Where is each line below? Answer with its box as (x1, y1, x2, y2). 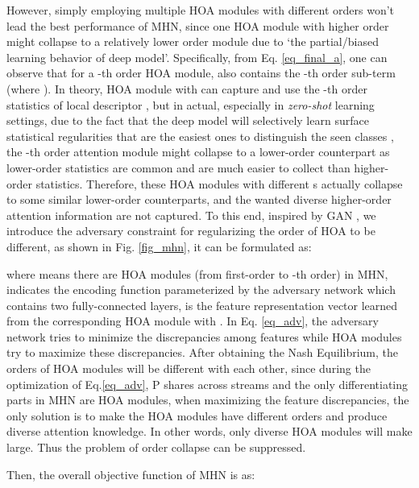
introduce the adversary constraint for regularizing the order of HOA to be (6, 222, 375, 239)
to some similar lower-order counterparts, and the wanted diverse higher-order (6, 191, 392, 208)
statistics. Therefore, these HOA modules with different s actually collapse (35, 175, 403, 192)
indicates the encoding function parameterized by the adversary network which (6, 281, 396, 298)
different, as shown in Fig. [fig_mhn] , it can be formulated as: (6, 238, 312, 254)
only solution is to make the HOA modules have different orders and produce (6, 407, 388, 424)
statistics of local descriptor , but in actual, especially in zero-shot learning (6, 96, 375, 113)
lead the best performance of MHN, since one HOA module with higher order (6, 17, 389, 34)
